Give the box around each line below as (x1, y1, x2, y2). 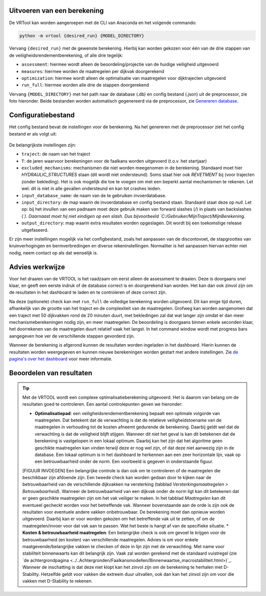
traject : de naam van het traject (21, 151, 91, 157)
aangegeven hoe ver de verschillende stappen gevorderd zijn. (9, 333, 135, 339)
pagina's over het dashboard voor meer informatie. (9, 355, 113, 362)
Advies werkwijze (9, 263, 65, 271)
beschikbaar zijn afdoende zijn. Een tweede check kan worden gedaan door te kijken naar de (22, 475, 211, 481)
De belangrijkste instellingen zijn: (9, 142, 76, 148)
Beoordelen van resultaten (9, 369, 93, 377)
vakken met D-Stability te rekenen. (22, 578, 93, 584)
